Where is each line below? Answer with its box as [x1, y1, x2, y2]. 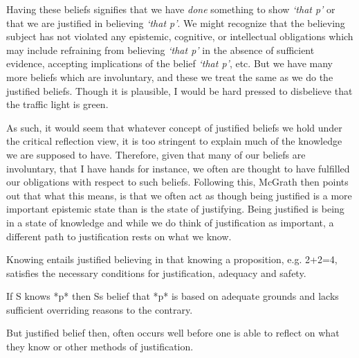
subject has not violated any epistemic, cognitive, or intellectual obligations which [6, 29, 353, 44]
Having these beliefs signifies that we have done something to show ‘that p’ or [6, 2, 335, 16]
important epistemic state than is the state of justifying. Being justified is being [6, 202, 344, 216]
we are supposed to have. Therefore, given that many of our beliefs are [6, 147, 306, 161]
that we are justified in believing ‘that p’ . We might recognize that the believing [6, 15, 345, 30]
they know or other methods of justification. [6, 339, 194, 354]
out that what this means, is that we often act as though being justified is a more [6, 188, 352, 202]
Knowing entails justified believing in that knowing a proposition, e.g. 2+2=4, [6, 252, 338, 267]
